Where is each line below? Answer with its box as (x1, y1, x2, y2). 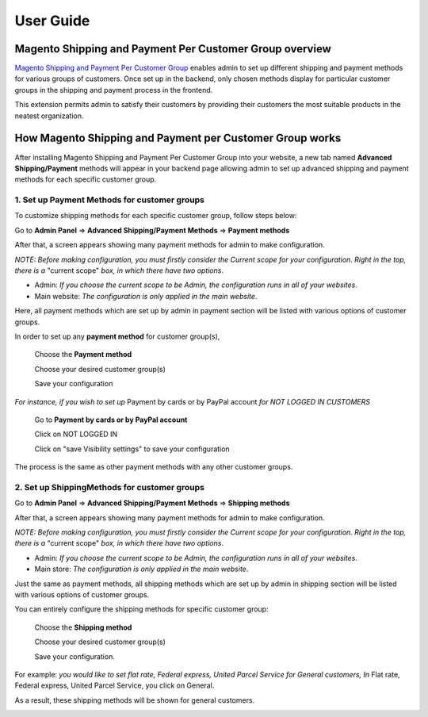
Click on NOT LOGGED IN (34, 429, 118, 439)
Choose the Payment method (34, 350, 132, 359)
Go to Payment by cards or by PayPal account (34, 415, 188, 424)
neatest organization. (14, 111, 84, 121)
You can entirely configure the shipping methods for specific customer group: (14, 604, 269, 614)
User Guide (14, 12, 90, 29)
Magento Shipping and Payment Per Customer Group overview (14, 42, 332, 56)
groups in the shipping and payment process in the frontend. (14, 85, 213, 94)
